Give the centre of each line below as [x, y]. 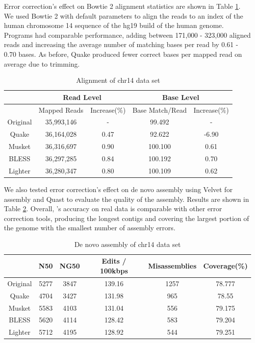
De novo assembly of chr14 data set [127, 244]
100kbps [114, 271]
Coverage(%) [225, 266]
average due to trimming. [42, 63]
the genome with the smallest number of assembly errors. [90, 228]
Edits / [114, 261]
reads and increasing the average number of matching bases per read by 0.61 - [121, 44]
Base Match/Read [160, 110]
